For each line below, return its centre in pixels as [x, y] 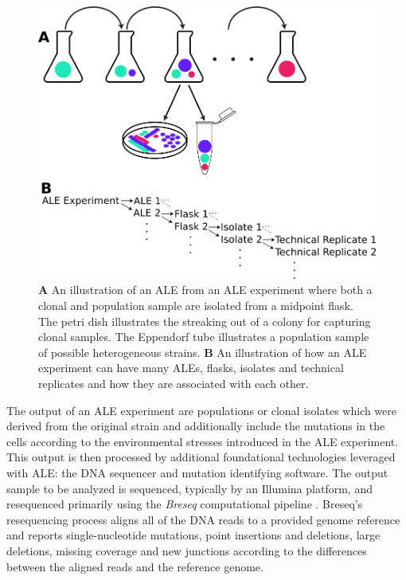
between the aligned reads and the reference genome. [135, 566]
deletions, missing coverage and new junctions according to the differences [187, 550]
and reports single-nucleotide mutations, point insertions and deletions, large [193, 535]
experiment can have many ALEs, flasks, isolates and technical [191, 368]
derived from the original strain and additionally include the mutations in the [196, 426]
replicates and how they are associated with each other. [174, 384]
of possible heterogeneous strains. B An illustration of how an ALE [203, 352]
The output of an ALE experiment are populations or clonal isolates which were [201, 410]
